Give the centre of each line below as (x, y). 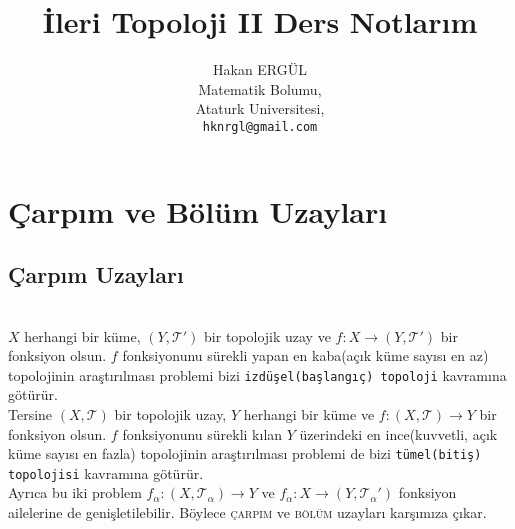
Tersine (30, 413)
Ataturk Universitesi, (260, 108)
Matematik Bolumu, (260, 88)
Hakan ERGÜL (260, 69)
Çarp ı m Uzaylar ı (96, 274)
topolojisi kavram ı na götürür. (106, 472)
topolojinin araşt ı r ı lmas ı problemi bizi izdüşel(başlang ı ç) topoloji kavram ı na (257, 374)
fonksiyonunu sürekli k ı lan (202, 433)
